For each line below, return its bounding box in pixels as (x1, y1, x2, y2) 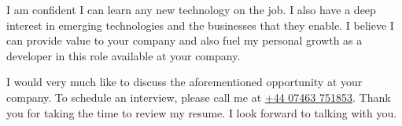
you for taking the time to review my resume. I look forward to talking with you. (6, 104, 397, 121)
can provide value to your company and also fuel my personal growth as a (6, 32, 363, 49)
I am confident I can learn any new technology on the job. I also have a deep (6, 2, 376, 17)
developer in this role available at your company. (6, 47, 241, 63)
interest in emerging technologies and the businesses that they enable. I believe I (6, 16, 394, 33)
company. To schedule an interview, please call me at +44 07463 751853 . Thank (6, 88, 391, 105)
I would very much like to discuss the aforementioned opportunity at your (6, 74, 363, 90)
